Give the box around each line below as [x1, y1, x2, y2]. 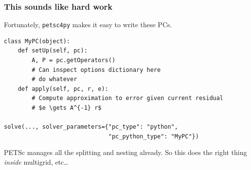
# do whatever [32, 76, 77, 83]
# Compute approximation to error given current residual [32, 95, 224, 102]
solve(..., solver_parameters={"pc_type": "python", [4, 123, 178, 131]
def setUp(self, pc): [18, 47, 88, 54]
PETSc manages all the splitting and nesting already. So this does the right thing [4, 147, 247, 157]
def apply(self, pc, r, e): [18, 85, 108, 92]
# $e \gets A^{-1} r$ [32, 104, 102, 112]
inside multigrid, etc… [4, 157, 69, 167]
